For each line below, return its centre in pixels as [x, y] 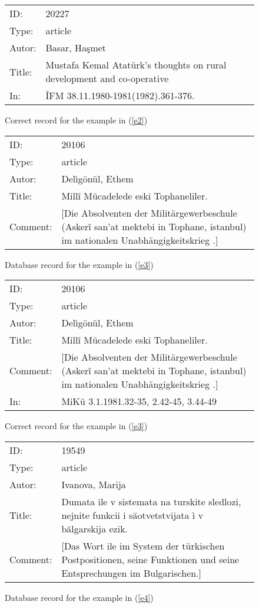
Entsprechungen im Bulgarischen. [130, 573]
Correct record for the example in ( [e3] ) [76, 426]
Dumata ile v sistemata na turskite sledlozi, [151, 501]
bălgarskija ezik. [95, 528]
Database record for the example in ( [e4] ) [79, 597]
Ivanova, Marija [94, 484]
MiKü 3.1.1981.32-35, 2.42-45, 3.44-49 [139, 401]
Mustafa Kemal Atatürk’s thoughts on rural [136, 65]
